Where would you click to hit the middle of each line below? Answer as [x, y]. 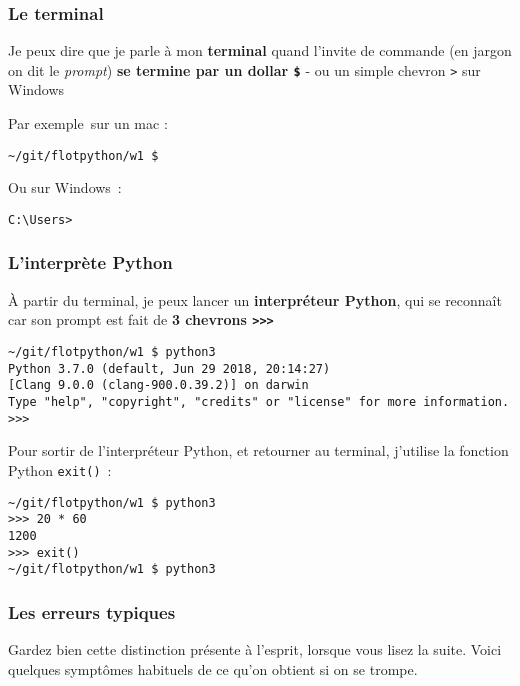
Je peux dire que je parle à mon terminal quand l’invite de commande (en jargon [260, 50]
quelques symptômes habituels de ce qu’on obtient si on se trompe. [213, 668]
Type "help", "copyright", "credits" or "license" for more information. [259, 402]
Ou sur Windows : [65, 187]
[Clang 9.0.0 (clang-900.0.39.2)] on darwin [158, 385]
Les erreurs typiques [92, 611]
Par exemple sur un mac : [88, 123]
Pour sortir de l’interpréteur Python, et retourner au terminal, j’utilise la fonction [258, 450]
